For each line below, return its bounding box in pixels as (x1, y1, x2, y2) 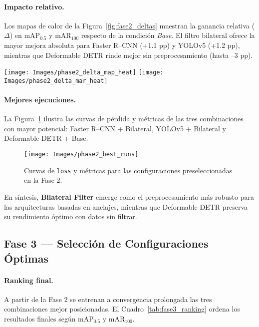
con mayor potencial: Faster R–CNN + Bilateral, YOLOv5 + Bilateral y (4, 123, 226, 133)
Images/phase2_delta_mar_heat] (4, 77, 108, 84)
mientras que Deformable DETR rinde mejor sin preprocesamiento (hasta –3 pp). (4, 49, 253, 60)
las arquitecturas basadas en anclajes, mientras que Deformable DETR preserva (4, 201, 248, 212)
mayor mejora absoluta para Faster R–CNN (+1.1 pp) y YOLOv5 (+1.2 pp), (4, 39, 240, 50)
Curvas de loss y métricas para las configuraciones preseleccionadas (24, 165, 233, 175)
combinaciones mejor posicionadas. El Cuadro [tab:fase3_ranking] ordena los (4, 304, 240, 314)
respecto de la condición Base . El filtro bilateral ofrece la (81, 30, 255, 40)
